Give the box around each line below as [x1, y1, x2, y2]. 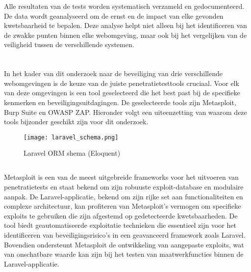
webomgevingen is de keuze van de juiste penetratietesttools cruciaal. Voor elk [4, 78, 239, 88]
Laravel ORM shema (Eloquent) [24, 148, 121, 158]
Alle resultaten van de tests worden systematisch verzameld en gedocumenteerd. [4, 1, 245, 11]
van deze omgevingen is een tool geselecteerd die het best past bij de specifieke [4, 87, 240, 98]
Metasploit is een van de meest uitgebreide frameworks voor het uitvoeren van [4, 172, 239, 182]
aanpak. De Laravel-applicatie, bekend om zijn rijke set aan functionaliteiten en [4, 191, 243, 201]
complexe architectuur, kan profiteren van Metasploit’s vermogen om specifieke [4, 201, 241, 211]
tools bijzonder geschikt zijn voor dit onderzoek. [4, 116, 149, 127]
